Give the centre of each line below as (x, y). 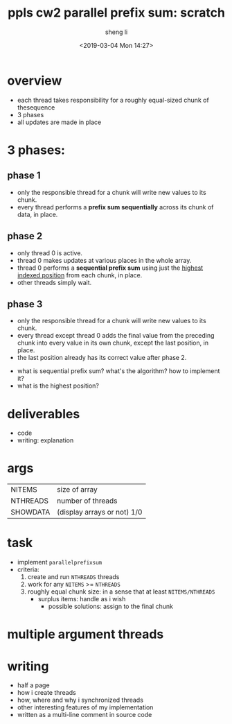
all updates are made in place (59, 122)
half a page (33, 685)
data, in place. (37, 214)
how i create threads (46, 693)
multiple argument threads (86, 634)
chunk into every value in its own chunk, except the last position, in (113, 343)
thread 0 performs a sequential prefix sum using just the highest (110, 268)
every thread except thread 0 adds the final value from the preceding (116, 336)
